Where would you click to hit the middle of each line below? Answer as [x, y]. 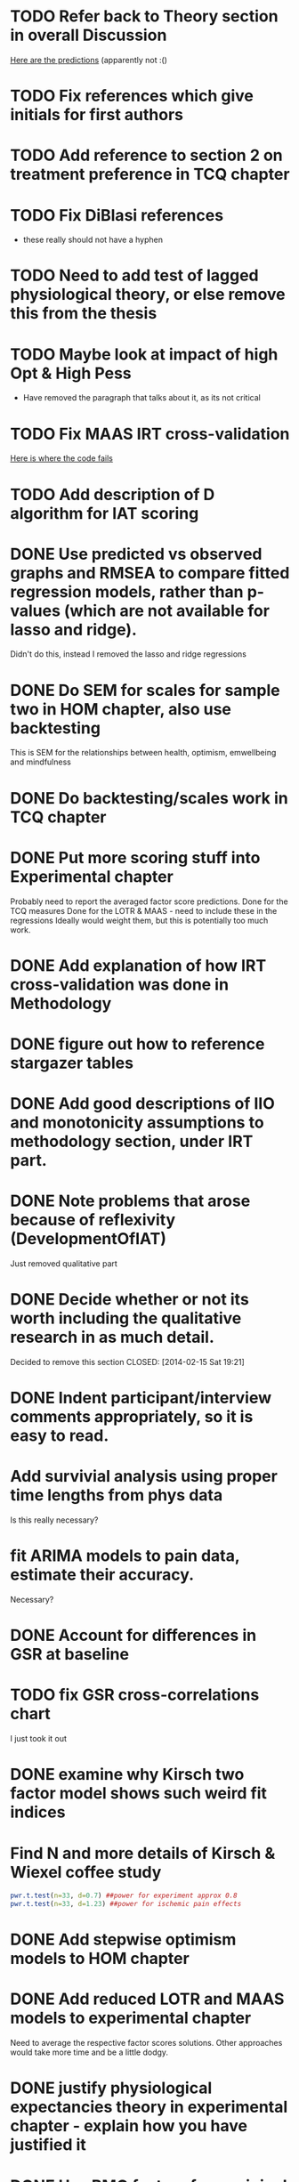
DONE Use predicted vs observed [136, 554]
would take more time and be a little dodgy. [89, 2052]
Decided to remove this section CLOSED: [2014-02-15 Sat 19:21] [128, 1362]
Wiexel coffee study [86, 1872]
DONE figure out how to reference [137, 1044]
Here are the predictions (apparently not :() [89, 60]
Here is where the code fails [62, 458]
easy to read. [60, 1436]
